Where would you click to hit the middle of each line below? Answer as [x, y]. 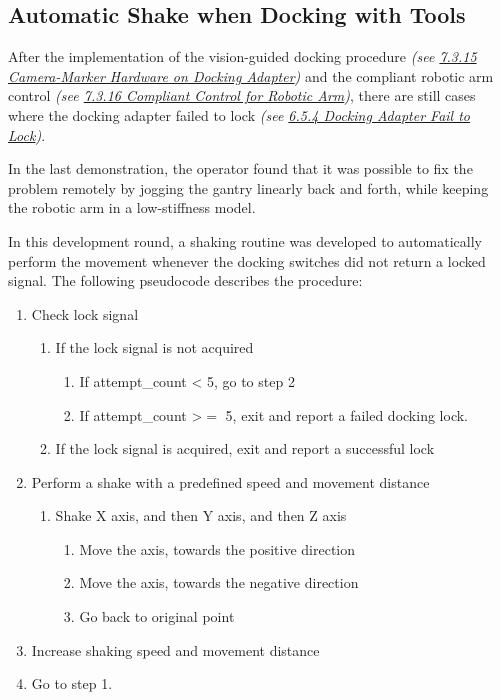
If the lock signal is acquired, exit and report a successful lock [245, 448]
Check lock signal [85, 313]
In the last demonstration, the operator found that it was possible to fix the [240, 168]
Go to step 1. [72, 683]
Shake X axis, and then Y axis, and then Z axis [201, 515]
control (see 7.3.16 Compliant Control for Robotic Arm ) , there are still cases [242, 95]
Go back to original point [157, 616]
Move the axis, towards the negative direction [219, 582]
